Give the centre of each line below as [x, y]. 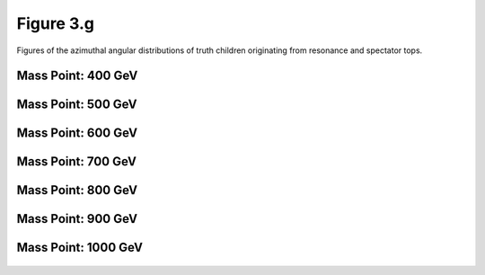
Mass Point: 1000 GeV [80, 248]
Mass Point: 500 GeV [77, 105]
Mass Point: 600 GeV [77, 133]
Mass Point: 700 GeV [76, 162]
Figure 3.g [55, 23]
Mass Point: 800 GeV [77, 190]
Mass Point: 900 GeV [77, 219]
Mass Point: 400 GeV [77, 76]
